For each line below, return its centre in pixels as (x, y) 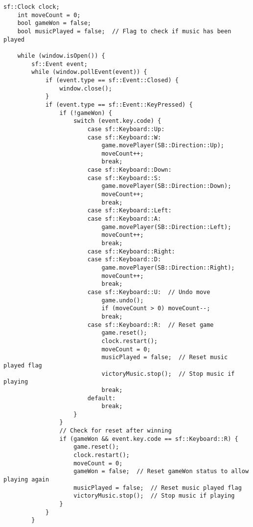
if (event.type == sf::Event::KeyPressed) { (119, 104)
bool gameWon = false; (54, 23)
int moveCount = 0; (49, 15)
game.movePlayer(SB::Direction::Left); (166, 227)
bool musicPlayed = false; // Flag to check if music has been (124, 31)
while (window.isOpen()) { (61, 56)
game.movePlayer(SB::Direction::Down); (166, 186)
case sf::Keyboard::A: (124, 219)
